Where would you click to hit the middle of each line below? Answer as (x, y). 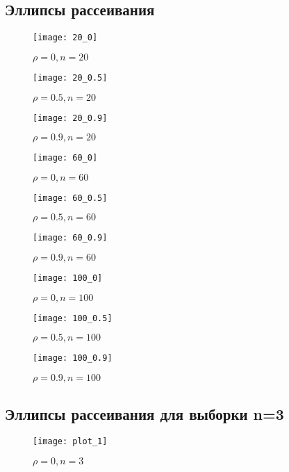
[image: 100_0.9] (73, 358)
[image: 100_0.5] (73, 318)
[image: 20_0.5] (70, 78)
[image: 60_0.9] (70, 238)
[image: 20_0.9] (70, 118)
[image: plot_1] (70, 442)
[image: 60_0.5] (70, 198)
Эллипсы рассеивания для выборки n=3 (144, 413)
